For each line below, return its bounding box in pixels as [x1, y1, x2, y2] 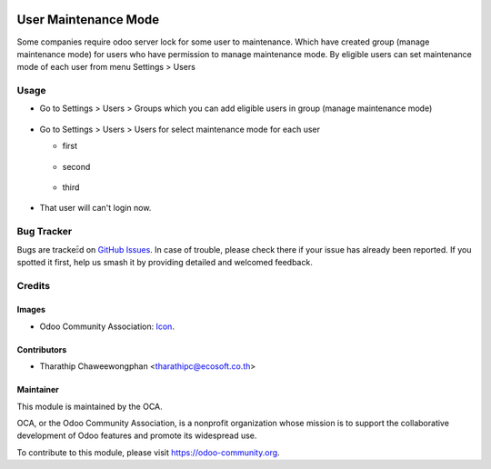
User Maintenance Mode [16, 12, 160, 27]
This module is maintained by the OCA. [16, 401, 163, 412]
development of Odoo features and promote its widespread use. [16, 430, 257, 441]
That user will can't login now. [39, 203, 152, 214]
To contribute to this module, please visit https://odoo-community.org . [16, 446, 281, 458]
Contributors [16, 344, 67, 354]
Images [16, 304, 45, 315]
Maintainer [16, 384, 59, 395]
